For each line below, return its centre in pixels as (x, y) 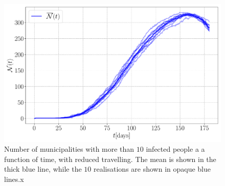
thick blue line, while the (43, 169)
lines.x (14, 179)
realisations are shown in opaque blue (152, 169)
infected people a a (175, 149)
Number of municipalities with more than (69, 149)
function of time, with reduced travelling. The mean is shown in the (110, 159)
